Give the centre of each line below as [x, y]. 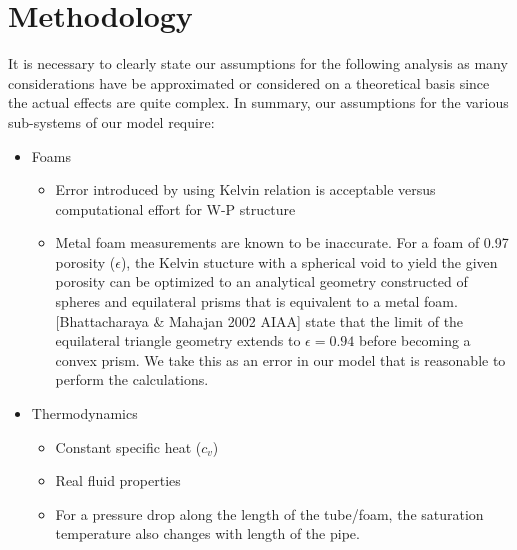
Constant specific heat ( [128, 446]
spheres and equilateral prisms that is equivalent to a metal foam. [256, 301]
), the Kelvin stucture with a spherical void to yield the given [309, 261]
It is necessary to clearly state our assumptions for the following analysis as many [258, 63]
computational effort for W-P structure [175, 208]
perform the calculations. [132, 379]
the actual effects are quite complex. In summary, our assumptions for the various [258, 102]
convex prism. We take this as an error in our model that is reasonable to [280, 359]
